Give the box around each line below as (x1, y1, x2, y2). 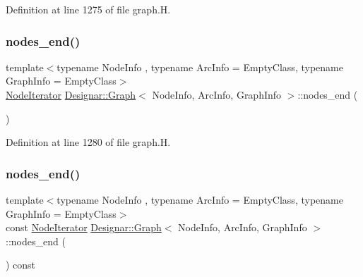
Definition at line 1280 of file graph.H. (6, 135, 171, 149)
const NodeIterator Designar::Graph (6, 220, 162, 235)
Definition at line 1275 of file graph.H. (6, 2, 171, 16)
